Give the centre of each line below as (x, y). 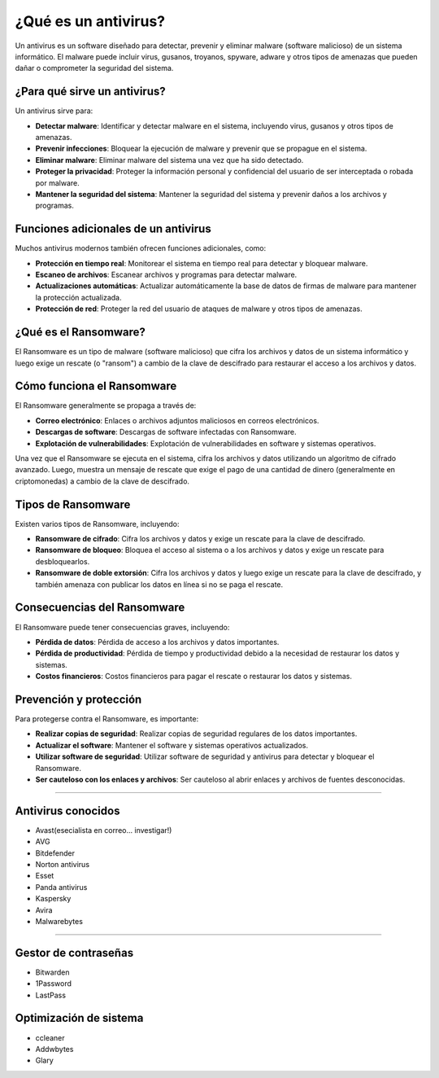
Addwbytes (54, 1049)
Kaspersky (53, 899)
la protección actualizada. (78, 297)
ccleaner (50, 1037)
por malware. (58, 182)
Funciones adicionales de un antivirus (113, 229)
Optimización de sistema (79, 1018)
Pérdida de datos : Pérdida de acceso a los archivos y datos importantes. (157, 642)
